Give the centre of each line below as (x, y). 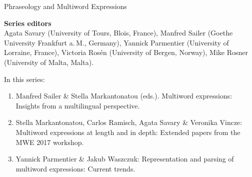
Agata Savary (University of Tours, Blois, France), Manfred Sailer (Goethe (118, 33)
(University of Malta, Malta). (49, 62)
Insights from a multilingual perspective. (78, 105)
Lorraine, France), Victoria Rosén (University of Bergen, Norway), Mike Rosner (126, 52)
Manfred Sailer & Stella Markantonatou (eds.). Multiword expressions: (124, 96)
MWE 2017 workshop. (50, 142)
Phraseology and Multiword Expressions (65, 6)
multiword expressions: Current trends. (75, 168)
